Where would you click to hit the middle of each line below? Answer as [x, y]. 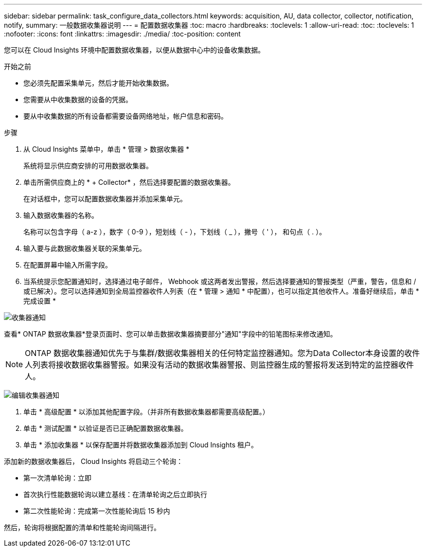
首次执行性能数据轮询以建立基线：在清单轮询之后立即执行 [115, 494]
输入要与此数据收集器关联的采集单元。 [85, 248]
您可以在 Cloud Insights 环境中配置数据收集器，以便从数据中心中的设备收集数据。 [134, 50]
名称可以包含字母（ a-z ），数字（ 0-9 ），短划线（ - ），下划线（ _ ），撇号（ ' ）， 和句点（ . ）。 [175, 232]
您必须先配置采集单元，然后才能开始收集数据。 [98, 83]
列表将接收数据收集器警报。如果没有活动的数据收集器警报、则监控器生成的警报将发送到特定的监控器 [216, 365]
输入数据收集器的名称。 [61, 215]
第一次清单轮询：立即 [57, 478]
